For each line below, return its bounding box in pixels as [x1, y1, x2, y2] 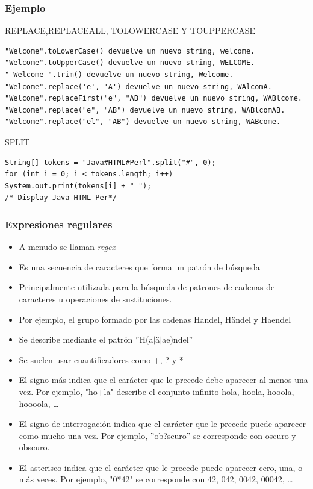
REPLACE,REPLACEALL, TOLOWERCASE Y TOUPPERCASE [5, 24, 255, 37]
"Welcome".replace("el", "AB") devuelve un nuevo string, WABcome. [5, 117, 281, 126]
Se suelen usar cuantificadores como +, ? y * [19, 353, 184, 366]
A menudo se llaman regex [19, 240, 116, 253]
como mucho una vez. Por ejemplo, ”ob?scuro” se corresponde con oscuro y [19, 429, 296, 441]
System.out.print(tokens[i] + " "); [5, 181, 152, 190]
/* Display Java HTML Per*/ [5, 193, 117, 202]
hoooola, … [19, 397, 59, 410]
